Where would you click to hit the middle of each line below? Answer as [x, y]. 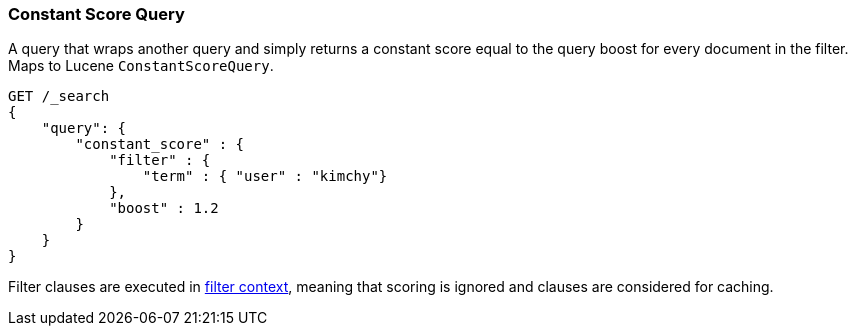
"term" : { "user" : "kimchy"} [265, 176]
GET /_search [59, 96]
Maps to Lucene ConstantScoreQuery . [141, 66]
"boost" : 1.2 [164, 208]
